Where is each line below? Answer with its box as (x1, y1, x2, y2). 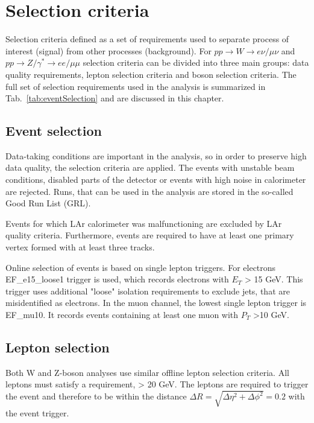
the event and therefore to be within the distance (5, 390, 187, 402)
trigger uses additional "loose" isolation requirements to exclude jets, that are (5, 284, 290, 297)
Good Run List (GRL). (5, 197, 91, 209)
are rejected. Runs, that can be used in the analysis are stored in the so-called (5, 185, 294, 197)
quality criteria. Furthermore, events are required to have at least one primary (5, 229, 294, 241)
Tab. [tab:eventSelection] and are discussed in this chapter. (5, 92, 224, 104)
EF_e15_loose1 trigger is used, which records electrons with (5, 273, 229, 285)
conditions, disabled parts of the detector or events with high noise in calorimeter (5, 173, 306, 186)
